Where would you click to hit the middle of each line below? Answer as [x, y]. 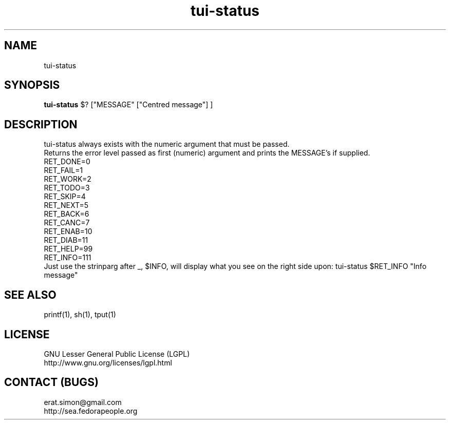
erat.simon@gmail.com [83, 402]
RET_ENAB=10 [68, 232]
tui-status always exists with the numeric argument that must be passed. [167, 144]
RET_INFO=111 [68, 258]
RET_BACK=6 [67, 214]
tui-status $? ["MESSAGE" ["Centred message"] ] [128, 105]
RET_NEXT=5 [66, 205]
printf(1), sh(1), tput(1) [80, 315]
